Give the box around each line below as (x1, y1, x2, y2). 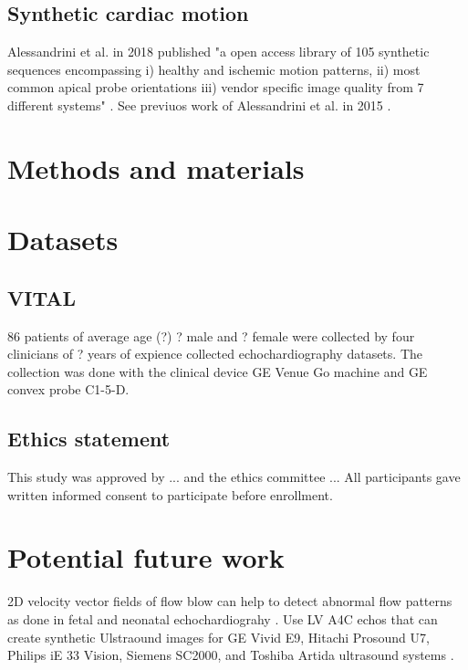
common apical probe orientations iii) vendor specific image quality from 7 (7, 78, 424, 97)
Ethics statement (7, 424, 171, 453)
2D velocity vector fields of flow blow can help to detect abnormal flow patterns (7, 591, 452, 611)
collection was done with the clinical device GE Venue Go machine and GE (7, 361, 428, 381)
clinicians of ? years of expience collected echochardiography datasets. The (7, 344, 422, 363)
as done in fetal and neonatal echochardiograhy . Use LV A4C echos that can (7, 610, 438, 629)
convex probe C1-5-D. (7, 380, 130, 399)
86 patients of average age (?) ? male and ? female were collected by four (7, 326, 415, 345)
